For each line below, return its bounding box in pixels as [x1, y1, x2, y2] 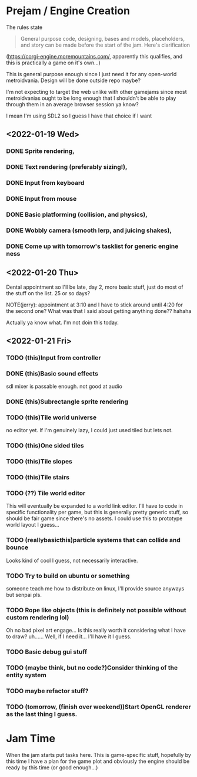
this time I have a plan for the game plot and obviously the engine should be [6, 758, 190, 765]
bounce [6, 543, 29, 551]
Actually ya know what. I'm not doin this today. [6, 319, 119, 326]
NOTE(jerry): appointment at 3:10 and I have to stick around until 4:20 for [6, 301, 183, 308]
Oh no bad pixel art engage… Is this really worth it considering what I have [6, 627, 186, 634]
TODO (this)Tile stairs [6, 474, 69, 482]
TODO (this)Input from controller [6, 353, 101, 361]
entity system [6, 671, 47, 680]
